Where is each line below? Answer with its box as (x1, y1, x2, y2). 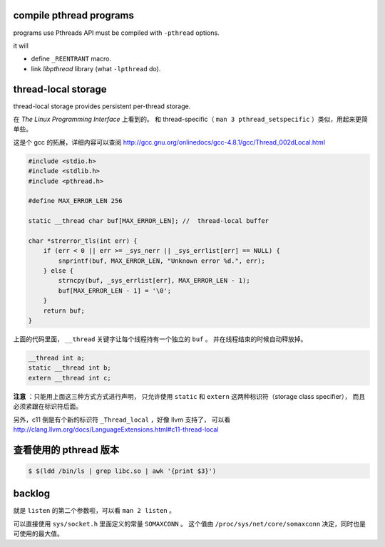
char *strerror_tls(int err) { (28, 236, 138, 245)
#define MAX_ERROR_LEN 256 (28, 197, 123, 205)
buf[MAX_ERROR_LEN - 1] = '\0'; (58, 286, 171, 295)
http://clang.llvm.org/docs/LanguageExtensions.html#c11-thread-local (13, 424, 219, 434)
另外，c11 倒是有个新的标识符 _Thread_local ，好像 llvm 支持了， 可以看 (13, 415, 231, 424)
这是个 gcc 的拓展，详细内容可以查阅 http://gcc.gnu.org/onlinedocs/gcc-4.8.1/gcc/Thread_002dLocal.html (13, 137, 326, 146)
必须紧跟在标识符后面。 (13, 402, 82, 411)
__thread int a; (28, 353, 86, 362)
